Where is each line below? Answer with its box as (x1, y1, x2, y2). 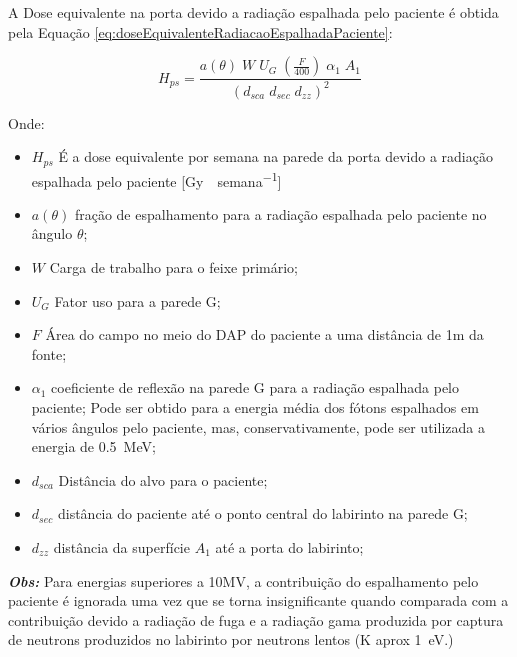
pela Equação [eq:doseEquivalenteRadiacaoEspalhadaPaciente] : (8, 21, 393, 42)
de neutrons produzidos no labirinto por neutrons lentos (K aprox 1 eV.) (8, 629, 454, 650)
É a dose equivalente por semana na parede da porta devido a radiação (58, 146, 493, 167)
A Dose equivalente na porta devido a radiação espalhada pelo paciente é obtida (8, 2, 499, 22)
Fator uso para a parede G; (54, 290, 221, 311)
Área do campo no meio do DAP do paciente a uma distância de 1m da (45, 324, 484, 345)
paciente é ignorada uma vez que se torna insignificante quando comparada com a (8, 590, 509, 611)
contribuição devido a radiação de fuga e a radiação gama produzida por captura (8, 609, 504, 630)
